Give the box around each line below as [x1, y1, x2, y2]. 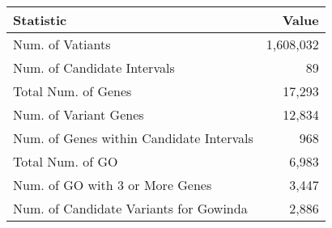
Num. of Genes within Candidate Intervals [13, 129, 253, 147]
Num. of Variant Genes [13, 105, 144, 124]
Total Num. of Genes [13, 82, 132, 100]
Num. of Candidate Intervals [13, 58, 175, 77]
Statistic [13, 11, 67, 29]
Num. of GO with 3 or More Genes [13, 175, 212, 194]
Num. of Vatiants [13, 35, 111, 53]
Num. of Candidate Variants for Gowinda [13, 199, 248, 217]
